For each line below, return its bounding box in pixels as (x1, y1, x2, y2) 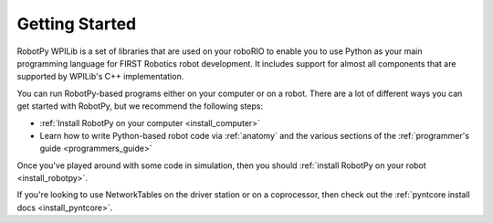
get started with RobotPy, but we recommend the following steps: (16, 101, 264, 111)
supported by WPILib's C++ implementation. (16, 71, 184, 82)
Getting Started (16, 14, 137, 34)
